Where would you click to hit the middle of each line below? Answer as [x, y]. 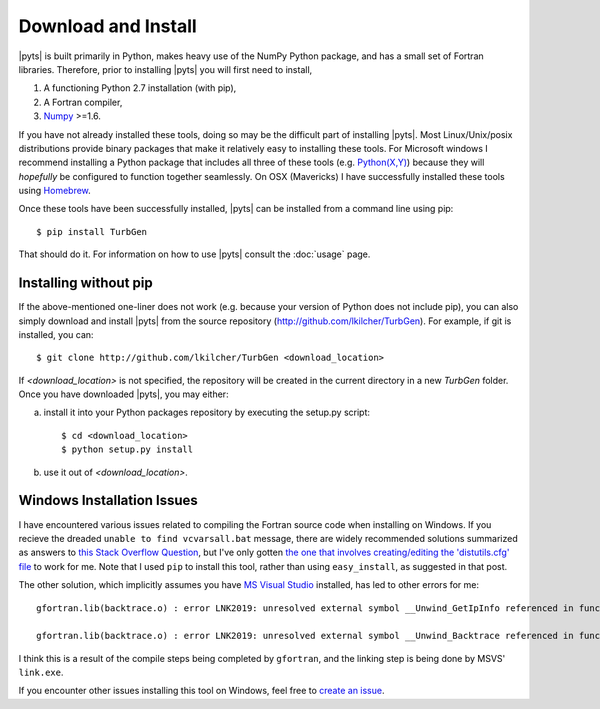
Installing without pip [86, 283]
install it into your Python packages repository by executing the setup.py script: [206, 412]
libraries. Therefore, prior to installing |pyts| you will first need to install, [165, 69]
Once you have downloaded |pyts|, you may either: [123, 394]
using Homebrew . [55, 191]
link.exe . [41, 672]
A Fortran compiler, [83, 102]
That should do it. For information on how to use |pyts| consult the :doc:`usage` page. [194, 254]
